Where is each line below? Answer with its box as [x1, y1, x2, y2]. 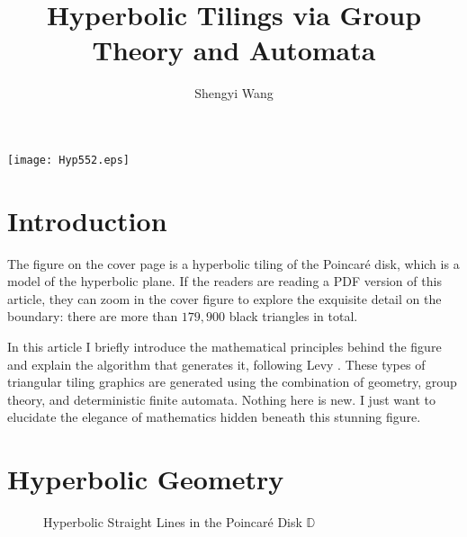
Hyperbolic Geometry [7, 461, 284, 497]
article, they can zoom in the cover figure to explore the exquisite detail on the [7, 289, 442, 308]
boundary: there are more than [7, 307, 178, 326]
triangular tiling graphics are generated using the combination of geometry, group [7, 372, 457, 391]
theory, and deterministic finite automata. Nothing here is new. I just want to [7, 389, 436, 408]
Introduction [7, 201, 167, 238]
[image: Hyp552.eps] [7, 153, 130, 166]
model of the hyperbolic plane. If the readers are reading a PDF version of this [7, 272, 442, 291]
